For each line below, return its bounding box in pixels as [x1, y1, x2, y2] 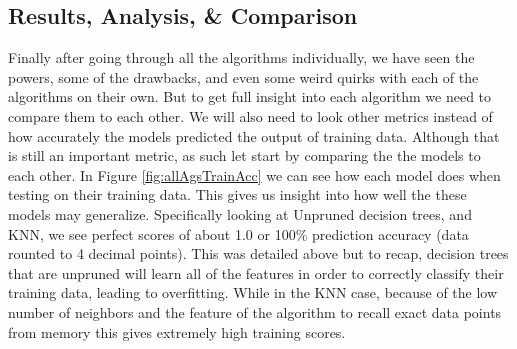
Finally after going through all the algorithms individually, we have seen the [8, 47, 475, 68]
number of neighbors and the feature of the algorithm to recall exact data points [8, 301, 502, 322]
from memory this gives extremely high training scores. [8, 321, 346, 342]
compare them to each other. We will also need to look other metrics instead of [8, 105, 493, 126]
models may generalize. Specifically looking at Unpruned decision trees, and [8, 203, 472, 224]
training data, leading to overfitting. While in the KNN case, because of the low [8, 282, 498, 303]
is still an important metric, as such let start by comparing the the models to [8, 145, 481, 166]
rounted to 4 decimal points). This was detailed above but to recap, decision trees [8, 243, 509, 264]
